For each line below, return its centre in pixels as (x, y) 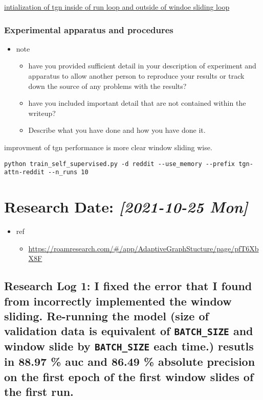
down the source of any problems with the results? (107, 86)
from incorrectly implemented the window (118, 301)
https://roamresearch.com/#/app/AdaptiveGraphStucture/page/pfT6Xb (144, 248)
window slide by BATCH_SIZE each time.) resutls (129, 346)
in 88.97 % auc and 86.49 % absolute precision (130, 361)
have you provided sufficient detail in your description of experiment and (142, 66)
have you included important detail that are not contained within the (137, 103)
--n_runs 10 (68, 172)
